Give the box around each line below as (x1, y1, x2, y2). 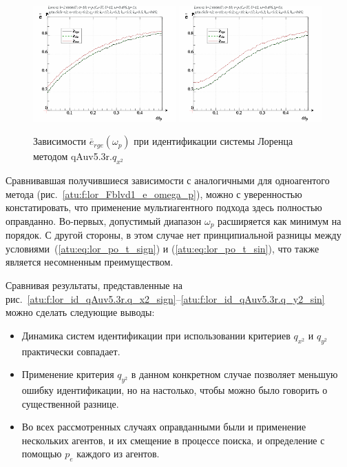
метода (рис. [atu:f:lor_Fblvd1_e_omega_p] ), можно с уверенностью (6, 186, 302, 201)
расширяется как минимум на (218, 213, 341, 228)
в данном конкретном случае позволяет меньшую (131, 367, 338, 381)
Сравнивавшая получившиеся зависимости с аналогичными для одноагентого (6, 172, 330, 187)
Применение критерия (21, 367, 114, 381)
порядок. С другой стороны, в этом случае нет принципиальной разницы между (6, 228, 341, 242)
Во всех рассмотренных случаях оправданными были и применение (21, 419, 306, 434)
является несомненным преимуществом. (6, 255, 173, 269)
